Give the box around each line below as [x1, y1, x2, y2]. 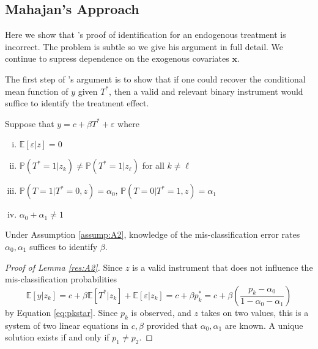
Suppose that [5, 117, 54, 130]
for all [142, 159, 165, 172]
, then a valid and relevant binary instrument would [109, 84, 303, 97]
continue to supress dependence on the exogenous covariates [5, 52, 229, 65]
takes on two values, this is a [201, 306, 309, 318]
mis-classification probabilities [5, 273, 117, 285]
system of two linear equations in [5, 318, 129, 331]
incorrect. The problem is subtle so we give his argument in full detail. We [5, 40, 284, 53]
